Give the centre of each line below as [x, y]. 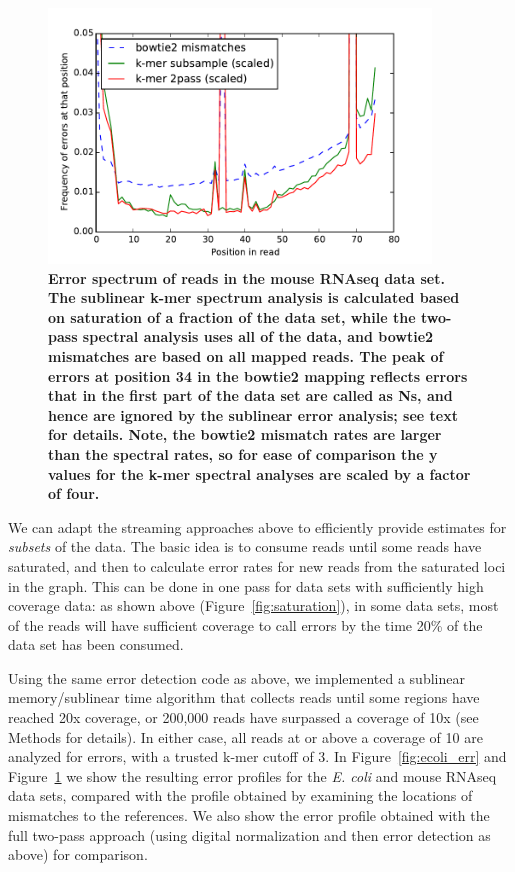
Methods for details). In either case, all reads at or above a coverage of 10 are [245, 736]
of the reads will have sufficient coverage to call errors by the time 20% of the [245, 624]
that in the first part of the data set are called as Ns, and [250, 395]
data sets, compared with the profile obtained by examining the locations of [240, 795]
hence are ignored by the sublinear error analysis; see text [253, 414]
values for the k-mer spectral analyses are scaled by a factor [259, 473]
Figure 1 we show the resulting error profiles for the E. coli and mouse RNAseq [252, 775]
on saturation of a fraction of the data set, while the [232, 316]
